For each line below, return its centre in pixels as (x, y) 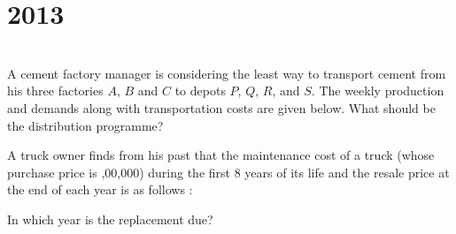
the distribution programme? (85, 125)
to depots (200, 91)
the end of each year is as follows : (100, 189)
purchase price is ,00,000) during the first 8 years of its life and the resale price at (228, 172)
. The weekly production (378, 91)
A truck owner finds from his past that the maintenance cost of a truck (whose (221, 155)
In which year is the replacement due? (110, 219)
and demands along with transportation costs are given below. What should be (221, 107)
